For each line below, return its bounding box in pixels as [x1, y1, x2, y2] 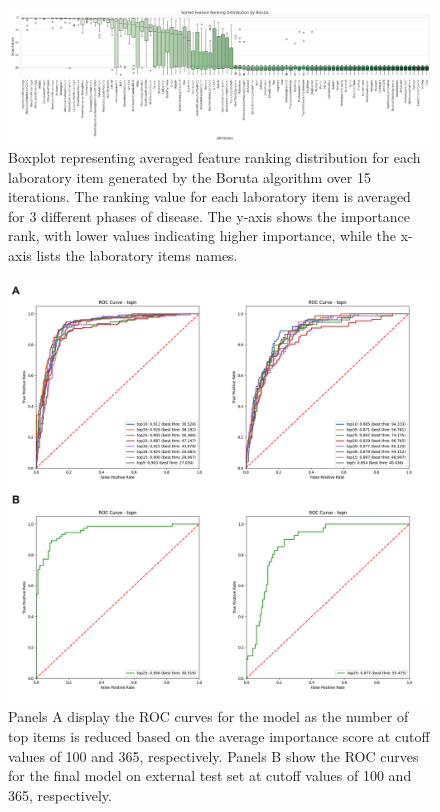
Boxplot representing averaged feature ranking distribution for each [8, 146, 421, 167]
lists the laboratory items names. [36, 244, 238, 265]
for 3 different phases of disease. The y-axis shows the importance [8, 205, 410, 226]
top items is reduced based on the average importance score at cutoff [8, 725, 430, 746]
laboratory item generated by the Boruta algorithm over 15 [8, 166, 371, 187]
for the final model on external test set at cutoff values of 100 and [8, 765, 412, 786]
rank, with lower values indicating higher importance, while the [8, 225, 396, 246]
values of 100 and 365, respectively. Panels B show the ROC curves [8, 745, 419, 766]
